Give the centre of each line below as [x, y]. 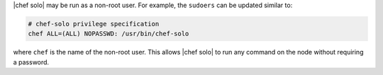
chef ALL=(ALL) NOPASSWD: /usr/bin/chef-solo [109, 34]
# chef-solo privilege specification [94, 24]
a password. [31, 62]
